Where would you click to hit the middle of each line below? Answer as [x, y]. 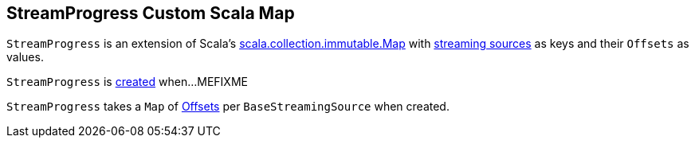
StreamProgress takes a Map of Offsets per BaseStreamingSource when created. [228, 107]
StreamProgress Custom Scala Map [151, 13]
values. [25, 57]
